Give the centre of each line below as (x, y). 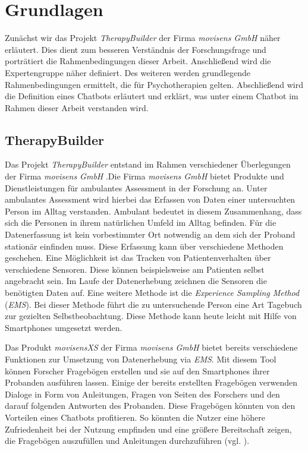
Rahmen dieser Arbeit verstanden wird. (77, 107)
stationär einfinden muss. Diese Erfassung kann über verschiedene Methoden (144, 246)
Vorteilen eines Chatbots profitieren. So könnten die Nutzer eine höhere (135, 417)
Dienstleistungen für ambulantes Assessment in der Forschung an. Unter (136, 187)
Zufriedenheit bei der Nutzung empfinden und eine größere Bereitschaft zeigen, (148, 429)
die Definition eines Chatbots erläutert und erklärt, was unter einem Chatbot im (152, 96)
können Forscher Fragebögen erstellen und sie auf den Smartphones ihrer (137, 370)
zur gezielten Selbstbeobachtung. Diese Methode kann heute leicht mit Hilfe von (151, 316)
